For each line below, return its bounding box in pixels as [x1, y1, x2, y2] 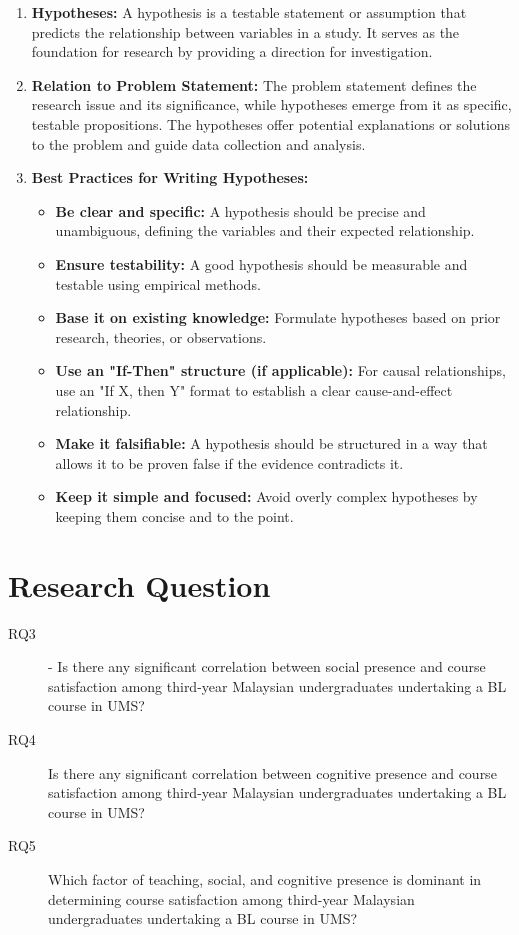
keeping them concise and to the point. [55, 505, 294, 526]
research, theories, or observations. [55, 326, 267, 347]
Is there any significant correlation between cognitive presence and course [48, 762, 497, 783]
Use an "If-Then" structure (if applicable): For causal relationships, [55, 360, 506, 381]
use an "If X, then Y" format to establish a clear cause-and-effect [55, 379, 453, 400]
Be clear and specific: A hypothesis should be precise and [55, 200, 426, 221]
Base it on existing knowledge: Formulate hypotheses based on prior [55, 307, 501, 328]
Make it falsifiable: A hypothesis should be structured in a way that [55, 433, 488, 454]
